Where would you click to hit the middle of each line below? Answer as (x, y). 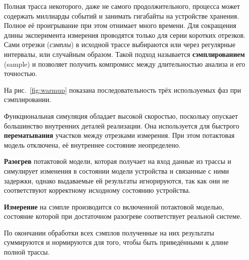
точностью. (21, 73)
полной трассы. (27, 252)
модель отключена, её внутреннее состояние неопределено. (92, 144)
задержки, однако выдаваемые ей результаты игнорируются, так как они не (117, 180)
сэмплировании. (28, 99)
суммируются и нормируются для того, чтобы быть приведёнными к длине (116, 242)
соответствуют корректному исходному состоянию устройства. (97, 190)
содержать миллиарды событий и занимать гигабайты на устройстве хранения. (122, 15)
